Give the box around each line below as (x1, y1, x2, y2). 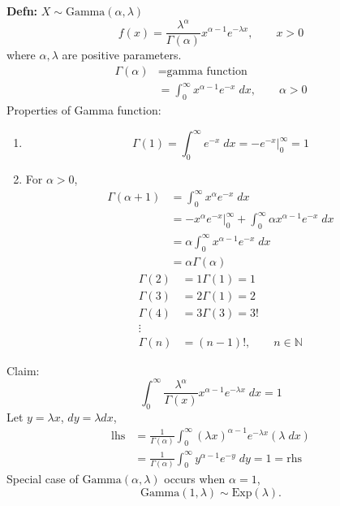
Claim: (6, 361, 40, 378)
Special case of (6, 469, 79, 487)
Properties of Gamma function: (6, 102, 161, 119)
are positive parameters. (62, 46, 182, 63)
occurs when (164, 469, 226, 487)
